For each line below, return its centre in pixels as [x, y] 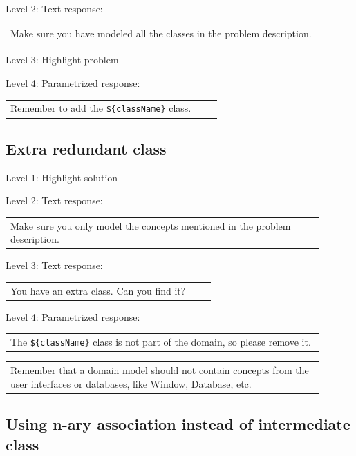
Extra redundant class [86, 148]
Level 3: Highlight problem [62, 60]
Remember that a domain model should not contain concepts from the [160, 370]
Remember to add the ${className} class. [101, 108]
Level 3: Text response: [54, 265]
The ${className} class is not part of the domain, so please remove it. [161, 342]
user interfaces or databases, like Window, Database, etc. [131, 383]
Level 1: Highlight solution [62, 177]
